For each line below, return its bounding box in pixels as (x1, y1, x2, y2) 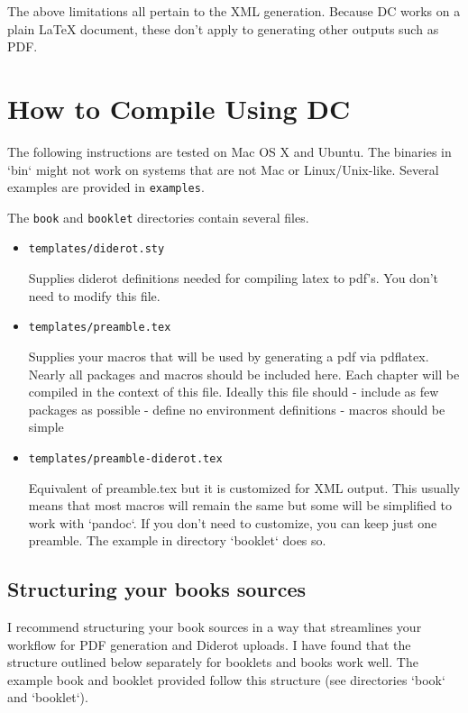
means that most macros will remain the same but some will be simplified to (28, 496, 452, 515)
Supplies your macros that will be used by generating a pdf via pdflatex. (28, 346, 429, 365)
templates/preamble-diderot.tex (28, 452, 223, 465)
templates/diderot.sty (28, 242, 165, 256)
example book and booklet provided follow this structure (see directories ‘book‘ (7, 670, 445, 689)
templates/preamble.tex (28, 321, 171, 334)
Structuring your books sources (7, 575, 307, 603)
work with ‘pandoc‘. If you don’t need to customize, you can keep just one (28, 513, 437, 532)
